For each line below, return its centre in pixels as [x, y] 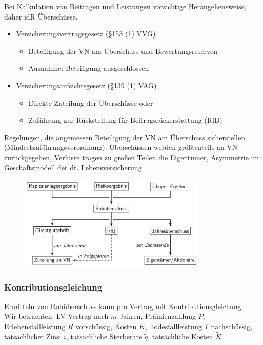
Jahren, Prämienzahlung [158, 316]
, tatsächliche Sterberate [104, 336]
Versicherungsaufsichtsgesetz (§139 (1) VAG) [86, 85]
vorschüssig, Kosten [106, 326]
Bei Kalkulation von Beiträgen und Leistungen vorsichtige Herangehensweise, [125, 6]
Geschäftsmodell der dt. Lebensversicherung [73, 167]
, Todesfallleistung [173, 326]
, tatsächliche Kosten [180, 336]
